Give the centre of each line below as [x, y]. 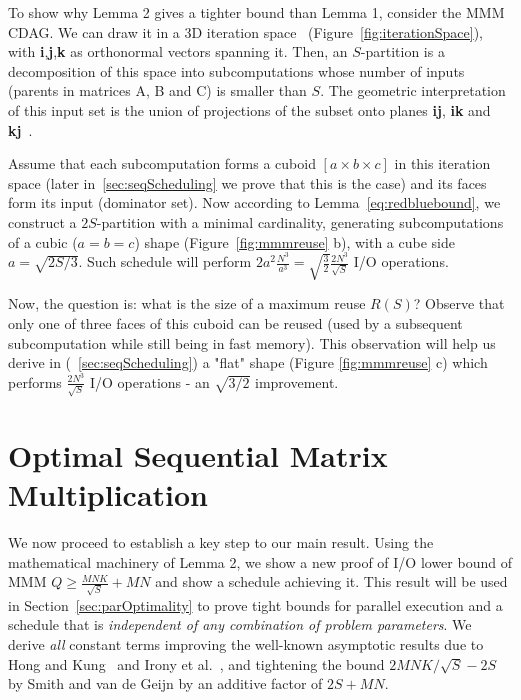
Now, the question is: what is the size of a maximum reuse [187, 303]
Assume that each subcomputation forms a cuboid [162, 163]
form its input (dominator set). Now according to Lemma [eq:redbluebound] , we [254, 202]
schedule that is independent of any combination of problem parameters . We [240, 624]
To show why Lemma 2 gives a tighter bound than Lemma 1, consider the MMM [256, 12]
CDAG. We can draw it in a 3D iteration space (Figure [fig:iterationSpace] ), [246, 31]
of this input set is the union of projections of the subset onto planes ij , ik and [249, 109]
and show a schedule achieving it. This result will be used [331, 581]
